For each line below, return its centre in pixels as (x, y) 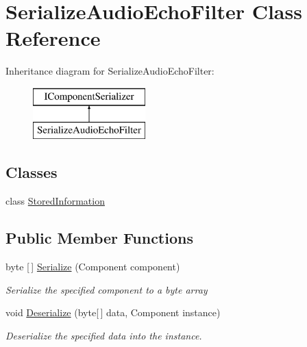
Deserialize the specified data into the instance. (104, 335)
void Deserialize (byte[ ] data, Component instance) (113, 312)
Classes (32, 172)
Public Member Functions (99, 238)
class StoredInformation (55, 201)
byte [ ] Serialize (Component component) (93, 267)
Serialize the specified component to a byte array (107, 289)
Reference (53, 38)
